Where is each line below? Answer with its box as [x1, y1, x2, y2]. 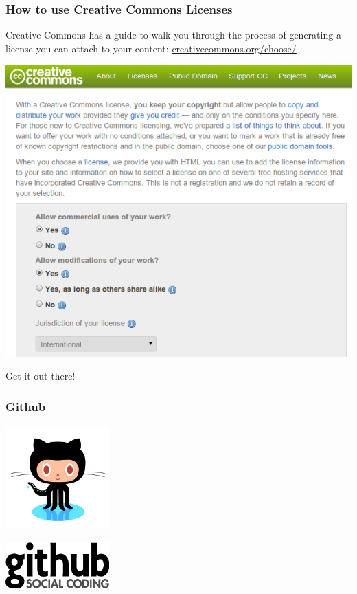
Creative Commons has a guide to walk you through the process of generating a [5, 27, 341, 42]
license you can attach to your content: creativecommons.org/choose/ [5, 41, 297, 55]
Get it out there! [5, 368, 76, 383]
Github [5, 397, 46, 415]
